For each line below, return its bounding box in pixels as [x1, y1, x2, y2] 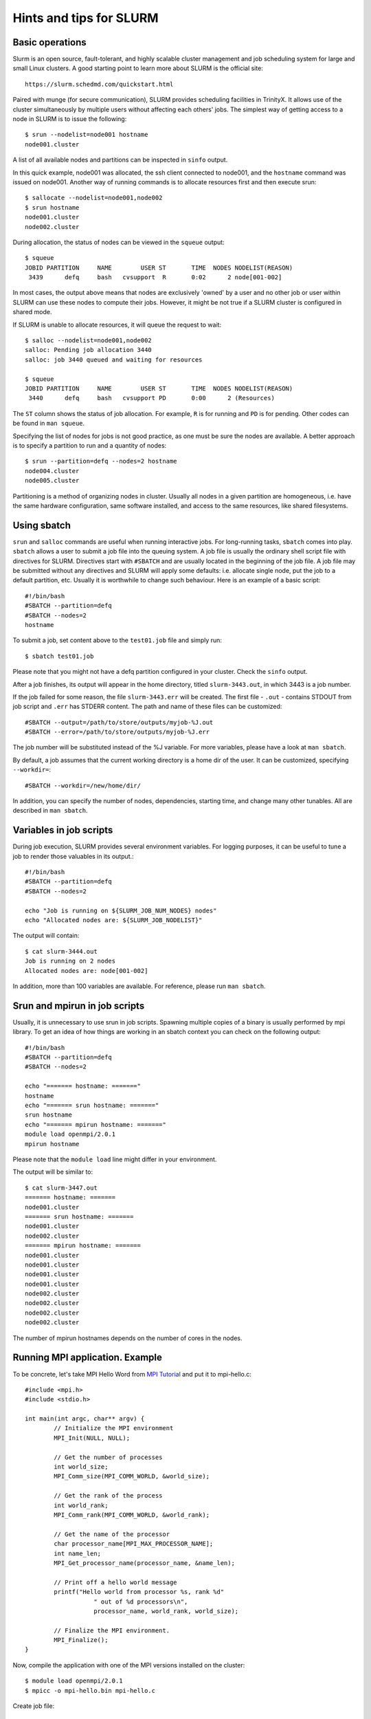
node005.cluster [25, 477, 80, 485]
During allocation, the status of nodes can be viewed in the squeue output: [12, 238, 225, 246]
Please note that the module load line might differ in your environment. [12, 1155, 217, 1163]
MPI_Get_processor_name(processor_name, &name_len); [54, 1559, 235, 1567]
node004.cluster [25, 467, 80, 474]
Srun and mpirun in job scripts [12, 1000, 145, 1011]
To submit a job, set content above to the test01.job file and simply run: [12, 636, 223, 644]
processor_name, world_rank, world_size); [93, 1607, 239, 1615]
